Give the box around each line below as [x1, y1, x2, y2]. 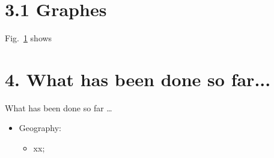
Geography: [19, 121, 61, 134]
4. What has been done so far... [5, 66, 271, 91]
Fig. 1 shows [5, 32, 52, 44]
